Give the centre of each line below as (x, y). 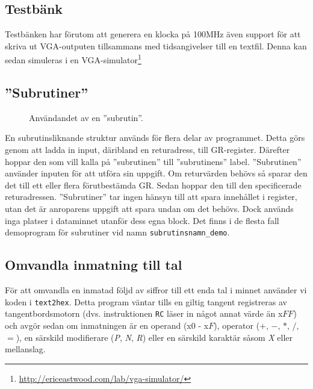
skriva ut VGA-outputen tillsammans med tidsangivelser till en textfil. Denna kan (156, 45)
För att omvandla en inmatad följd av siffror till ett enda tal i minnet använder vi (156, 290)
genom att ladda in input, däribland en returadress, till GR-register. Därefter (147, 150)
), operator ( (237, 325)
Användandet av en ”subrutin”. (86, 117)
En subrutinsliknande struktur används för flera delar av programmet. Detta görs (155, 138)
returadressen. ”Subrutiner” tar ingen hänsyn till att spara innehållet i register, (151, 197)
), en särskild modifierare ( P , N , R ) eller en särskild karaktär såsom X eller (154, 337)
